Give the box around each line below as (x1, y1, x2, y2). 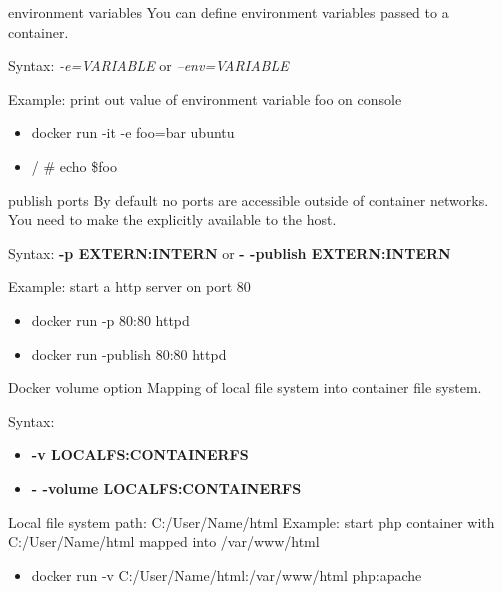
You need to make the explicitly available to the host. (8, 209, 337, 230)
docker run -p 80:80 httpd (31, 309, 190, 330)
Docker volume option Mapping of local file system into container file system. (8, 377, 482, 398)
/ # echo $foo (31, 155, 117, 176)
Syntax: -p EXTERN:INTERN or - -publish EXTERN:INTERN (8, 242, 451, 263)
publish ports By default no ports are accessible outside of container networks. (8, 189, 489, 210)
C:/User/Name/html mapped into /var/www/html (8, 531, 320, 552)
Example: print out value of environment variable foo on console (8, 88, 402, 109)
